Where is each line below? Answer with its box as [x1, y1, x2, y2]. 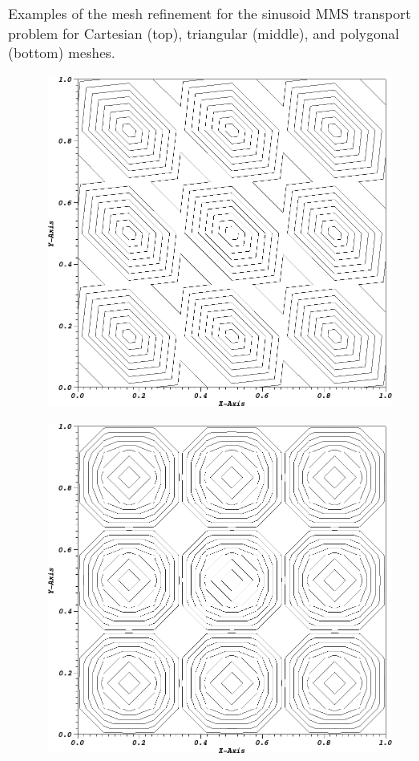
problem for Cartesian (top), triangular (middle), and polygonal [8, 22, 400, 43]
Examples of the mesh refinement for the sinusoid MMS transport [8, 3, 411, 23]
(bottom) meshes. [8, 42, 116, 63]
